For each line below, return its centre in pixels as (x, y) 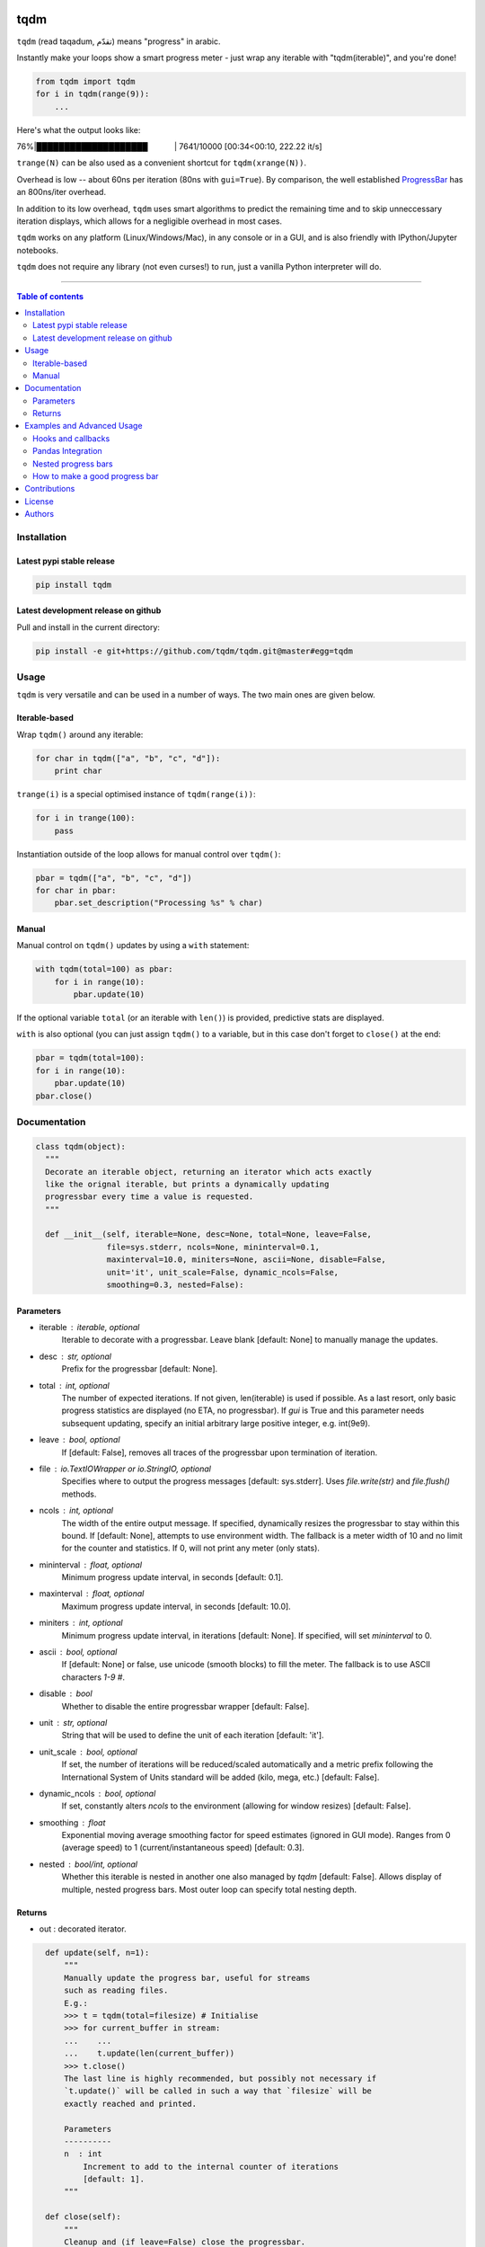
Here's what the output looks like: (79, 129)
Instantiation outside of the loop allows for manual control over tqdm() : (149, 854)
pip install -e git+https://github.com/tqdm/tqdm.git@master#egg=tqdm (194, 651)
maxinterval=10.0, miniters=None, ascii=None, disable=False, (246, 1260)
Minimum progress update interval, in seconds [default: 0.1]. (172, 1577)
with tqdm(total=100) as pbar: (105, 969)
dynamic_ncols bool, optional (97, 1793)
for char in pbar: (76, 890)
